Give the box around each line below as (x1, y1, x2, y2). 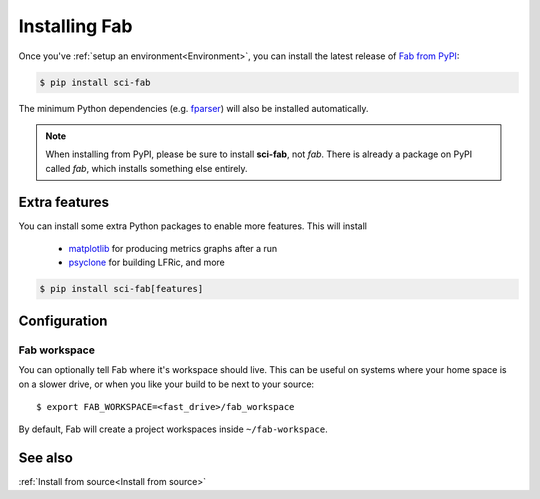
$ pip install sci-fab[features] (39, 283, 204, 295)
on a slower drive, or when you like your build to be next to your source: (18, 378, 315, 390)
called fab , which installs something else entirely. (45, 162, 249, 174)
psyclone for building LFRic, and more (68, 256, 225, 269)
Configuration (18, 312, 108, 329)
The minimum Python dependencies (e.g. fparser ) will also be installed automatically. (18, 102, 369, 114)
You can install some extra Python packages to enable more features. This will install (18, 220, 367, 232)
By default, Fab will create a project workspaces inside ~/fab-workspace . (18, 423, 329, 435)
